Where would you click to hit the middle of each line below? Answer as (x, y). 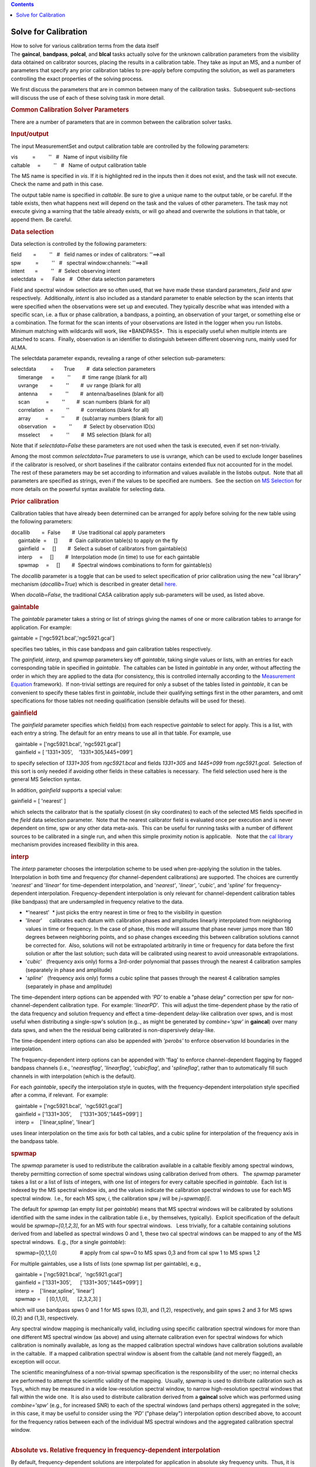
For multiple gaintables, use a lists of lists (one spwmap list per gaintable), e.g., (106, 1263)
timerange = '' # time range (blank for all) (83, 377)
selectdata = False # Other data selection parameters (83, 279)
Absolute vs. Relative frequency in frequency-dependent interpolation (116, 1451)
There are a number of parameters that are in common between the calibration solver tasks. (121, 122)
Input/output (30, 134)
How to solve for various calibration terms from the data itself (85, 46)
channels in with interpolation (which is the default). (73, 1076)
